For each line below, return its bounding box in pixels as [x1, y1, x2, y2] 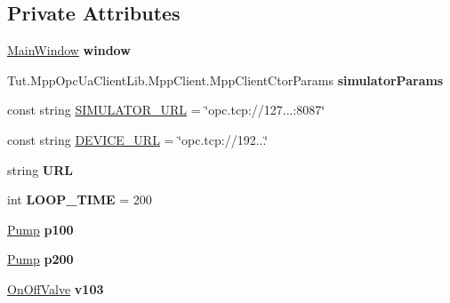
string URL [7, 160, 73, 179]
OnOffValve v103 [7, 279, 104, 298]
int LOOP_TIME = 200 [7, 190, 152, 209]
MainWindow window [7, 41, 131, 60]
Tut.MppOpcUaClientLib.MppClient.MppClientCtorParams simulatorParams [7, 70, 444, 89]
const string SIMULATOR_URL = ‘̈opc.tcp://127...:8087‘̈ [7, 100, 325, 119]
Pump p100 [7, 219, 74, 238]
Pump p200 [7, 250, 74, 268]
